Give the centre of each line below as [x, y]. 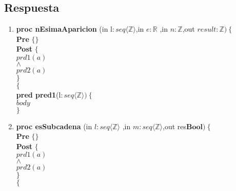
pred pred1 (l [38, 94]
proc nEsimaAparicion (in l [64, 29]
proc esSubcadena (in [54, 126]
